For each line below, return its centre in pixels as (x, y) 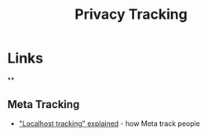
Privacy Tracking (131, 14)
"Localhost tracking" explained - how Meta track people (109, 123)
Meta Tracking (44, 104)
